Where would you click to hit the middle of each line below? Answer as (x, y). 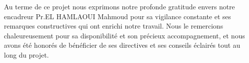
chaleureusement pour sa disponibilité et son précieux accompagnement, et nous (124, 35)
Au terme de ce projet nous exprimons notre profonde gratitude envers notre (120, 6)
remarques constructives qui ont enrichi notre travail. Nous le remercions (114, 26)
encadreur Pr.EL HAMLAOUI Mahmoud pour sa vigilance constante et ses (118, 16)
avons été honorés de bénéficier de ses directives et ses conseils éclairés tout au (122, 45)
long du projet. (27, 54)
